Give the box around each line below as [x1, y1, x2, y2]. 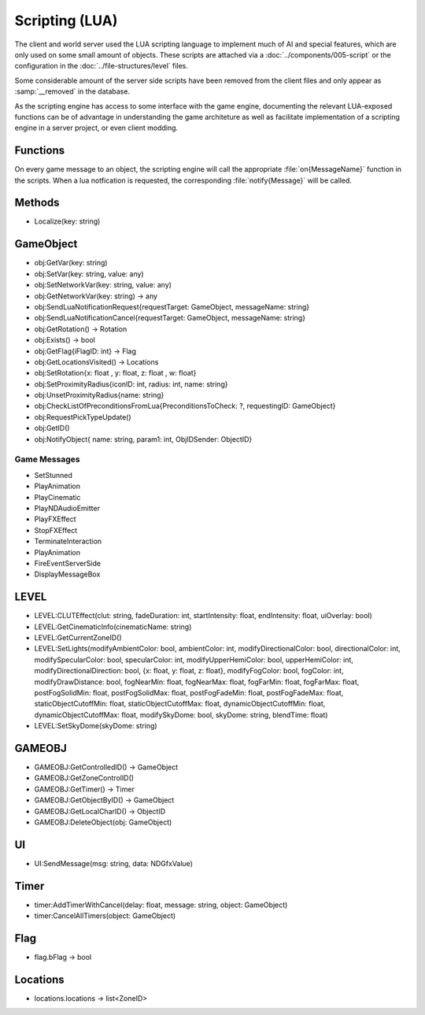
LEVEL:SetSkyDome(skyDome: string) [34, 721, 157, 731]
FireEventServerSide [34, 558, 102, 568]
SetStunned [34, 470, 72, 480]
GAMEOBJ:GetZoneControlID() [34, 773, 134, 783]
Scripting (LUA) [14, 12, 118, 29]
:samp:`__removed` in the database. [14, 87, 130, 96]
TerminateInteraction [34, 536, 102, 546]
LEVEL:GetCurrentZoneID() [34, 632, 122, 642]
